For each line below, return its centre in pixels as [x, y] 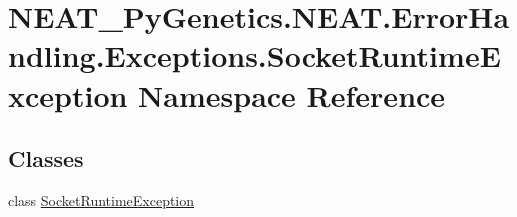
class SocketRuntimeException [101, 199]
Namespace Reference [292, 94]
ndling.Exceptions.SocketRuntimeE [254, 55]
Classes [46, 158]
